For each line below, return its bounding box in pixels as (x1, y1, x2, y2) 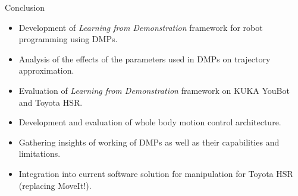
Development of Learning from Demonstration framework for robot (18, 21, 263, 33)
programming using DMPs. (18, 33, 118, 45)
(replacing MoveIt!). (18, 179, 92, 191)
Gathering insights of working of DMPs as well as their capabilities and (18, 135, 280, 148)
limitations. (18, 147, 61, 160)
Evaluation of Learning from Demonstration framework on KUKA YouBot (18, 84, 290, 96)
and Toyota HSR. (18, 96, 83, 108)
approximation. (18, 64, 74, 77)
